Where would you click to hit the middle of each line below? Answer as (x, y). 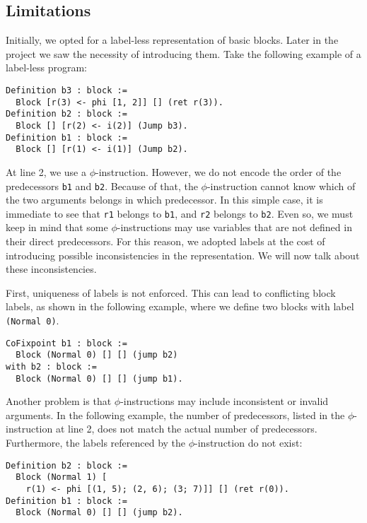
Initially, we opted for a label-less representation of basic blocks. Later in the (172, 40)
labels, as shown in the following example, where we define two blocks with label (180, 306)
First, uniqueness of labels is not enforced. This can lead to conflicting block (171, 292)
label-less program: (46, 67)
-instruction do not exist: (249, 443)
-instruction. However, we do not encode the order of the (219, 171)
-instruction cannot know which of (281, 186)
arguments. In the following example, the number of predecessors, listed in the (175, 415)
